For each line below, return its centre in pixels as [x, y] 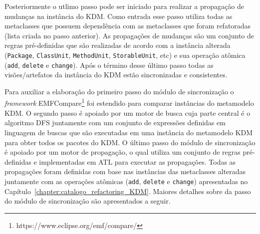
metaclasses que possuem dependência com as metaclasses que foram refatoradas [128, 26]
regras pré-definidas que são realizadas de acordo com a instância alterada [118, 45]
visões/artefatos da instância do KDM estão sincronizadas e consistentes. [116, 75]
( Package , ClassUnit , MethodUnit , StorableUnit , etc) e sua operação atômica [125, 55]
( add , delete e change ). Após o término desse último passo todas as [109, 65]
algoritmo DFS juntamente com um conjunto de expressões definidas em [115, 122]
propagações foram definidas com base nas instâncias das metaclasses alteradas [125, 171]
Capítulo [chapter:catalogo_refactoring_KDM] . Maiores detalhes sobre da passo [128, 191]
